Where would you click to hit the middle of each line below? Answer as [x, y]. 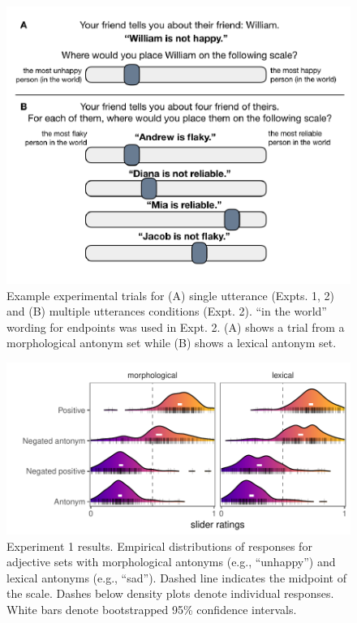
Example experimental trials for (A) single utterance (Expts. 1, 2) [171, 295]
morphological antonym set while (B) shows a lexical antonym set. [172, 343]
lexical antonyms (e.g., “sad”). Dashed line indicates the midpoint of [176, 577]
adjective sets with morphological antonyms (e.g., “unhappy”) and [171, 562]
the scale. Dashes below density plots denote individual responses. [170, 593]
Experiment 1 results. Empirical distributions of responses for [159, 546]
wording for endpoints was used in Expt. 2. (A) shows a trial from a [176, 327]
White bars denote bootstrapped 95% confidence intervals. [152, 609]
